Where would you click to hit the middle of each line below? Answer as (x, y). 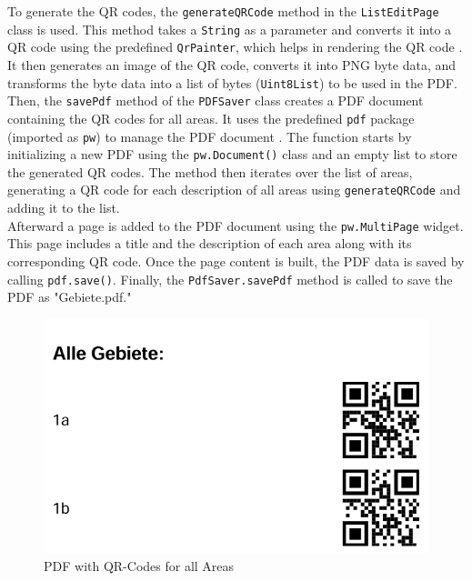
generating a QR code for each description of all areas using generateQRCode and (234, 190)
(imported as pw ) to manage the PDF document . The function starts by (210, 136)
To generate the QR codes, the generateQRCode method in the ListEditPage (223, 11)
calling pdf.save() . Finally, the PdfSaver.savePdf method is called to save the (230, 279)
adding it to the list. (64, 208)
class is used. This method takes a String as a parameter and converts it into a (230, 29)
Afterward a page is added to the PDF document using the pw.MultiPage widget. (236, 225)
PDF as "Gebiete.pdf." (70, 297)
